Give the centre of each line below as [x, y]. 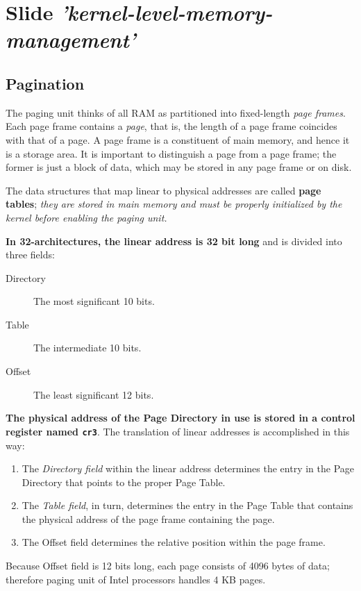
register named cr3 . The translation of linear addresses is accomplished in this [178, 431]
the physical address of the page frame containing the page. [148, 518]
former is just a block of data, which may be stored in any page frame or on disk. [179, 167]
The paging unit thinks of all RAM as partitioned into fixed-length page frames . [176, 112]
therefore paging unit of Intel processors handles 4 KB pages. [136, 579]
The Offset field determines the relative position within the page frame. [174, 542]
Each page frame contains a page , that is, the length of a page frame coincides [171, 126]
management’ [71, 40]
